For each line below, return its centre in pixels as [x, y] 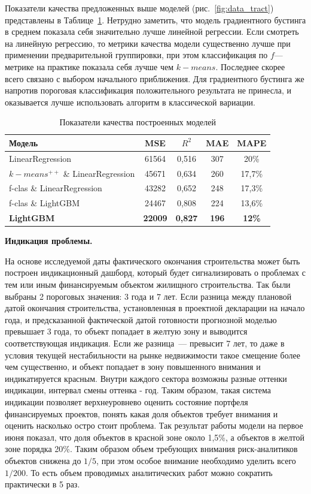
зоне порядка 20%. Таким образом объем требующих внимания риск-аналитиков [151, 449]
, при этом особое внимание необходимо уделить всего [196, 460]
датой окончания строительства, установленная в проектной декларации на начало [155, 308]
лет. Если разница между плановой [228, 296]
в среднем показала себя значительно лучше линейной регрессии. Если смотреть [152, 31]
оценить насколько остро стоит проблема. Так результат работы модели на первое [154, 425]
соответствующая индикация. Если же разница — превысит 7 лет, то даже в [145, 343]
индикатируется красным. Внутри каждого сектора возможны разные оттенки [146, 378]
